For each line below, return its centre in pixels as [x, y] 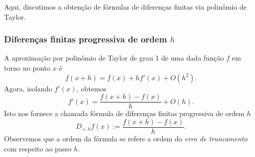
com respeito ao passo [38, 148]
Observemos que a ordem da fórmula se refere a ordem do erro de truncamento [126, 138]
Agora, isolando [28, 88]
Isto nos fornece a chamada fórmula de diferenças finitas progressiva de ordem [124, 113]
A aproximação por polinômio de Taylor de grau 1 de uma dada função [114, 58]
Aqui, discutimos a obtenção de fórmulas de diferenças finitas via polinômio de [125, 7]
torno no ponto [27, 68]
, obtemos [91, 88]
